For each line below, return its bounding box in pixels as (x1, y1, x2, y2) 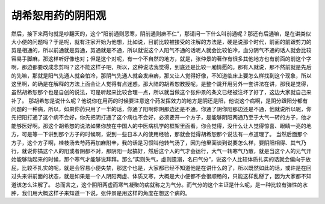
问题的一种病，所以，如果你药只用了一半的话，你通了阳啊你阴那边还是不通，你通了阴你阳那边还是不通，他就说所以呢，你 (11, 106, 312, 113)
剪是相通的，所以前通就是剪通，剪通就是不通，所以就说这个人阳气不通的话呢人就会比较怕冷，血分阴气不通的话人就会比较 (11, 47, 312, 54)
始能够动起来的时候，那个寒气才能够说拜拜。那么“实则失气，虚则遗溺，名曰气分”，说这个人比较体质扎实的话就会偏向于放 (11, 156, 311, 163)
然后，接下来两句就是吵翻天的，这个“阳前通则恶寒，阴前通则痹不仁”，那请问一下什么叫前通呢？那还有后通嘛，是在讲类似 (11, 30, 311, 37)
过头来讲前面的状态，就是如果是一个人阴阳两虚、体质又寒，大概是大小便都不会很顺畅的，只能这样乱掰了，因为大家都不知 (11, 173, 312, 180)
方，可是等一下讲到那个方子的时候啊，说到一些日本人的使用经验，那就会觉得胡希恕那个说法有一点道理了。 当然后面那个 (11, 131, 308, 138)
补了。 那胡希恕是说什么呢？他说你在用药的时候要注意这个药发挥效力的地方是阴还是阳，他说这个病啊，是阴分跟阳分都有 (11, 97, 308, 104)
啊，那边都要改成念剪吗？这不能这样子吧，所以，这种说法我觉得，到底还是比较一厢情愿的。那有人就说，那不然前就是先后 (11, 64, 312, 71)
